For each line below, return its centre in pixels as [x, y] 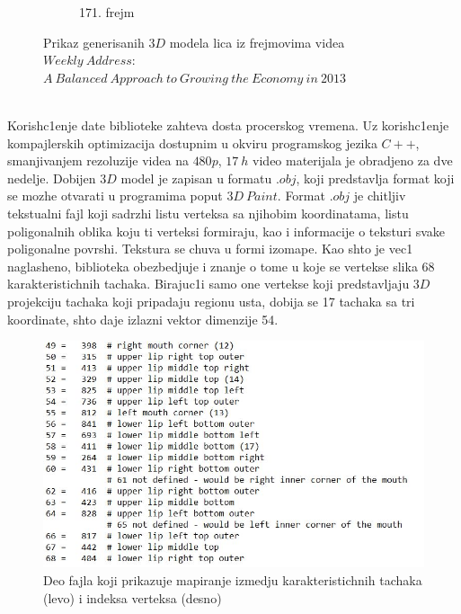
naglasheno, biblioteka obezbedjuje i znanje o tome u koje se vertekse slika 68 [221, 266]
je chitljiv [380, 196]
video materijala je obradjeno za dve [353, 160]
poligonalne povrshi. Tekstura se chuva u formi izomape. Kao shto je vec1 [210, 249]
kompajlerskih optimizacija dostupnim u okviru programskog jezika [192, 142]
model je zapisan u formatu [196, 178]
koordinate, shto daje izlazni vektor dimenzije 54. [143, 319]
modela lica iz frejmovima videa [257, 42]
